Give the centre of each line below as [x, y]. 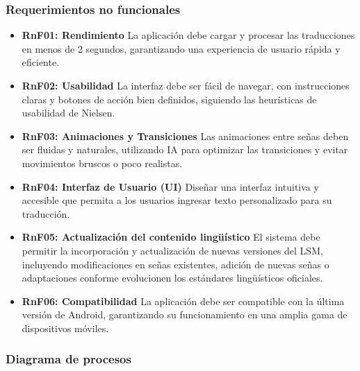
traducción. [46, 213]
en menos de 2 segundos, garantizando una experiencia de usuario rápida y [181, 48]
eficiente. [41, 62]
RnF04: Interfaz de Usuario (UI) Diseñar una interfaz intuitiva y [170, 186]
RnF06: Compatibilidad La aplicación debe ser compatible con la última [183, 301]
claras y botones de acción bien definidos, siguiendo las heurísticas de [169, 99]
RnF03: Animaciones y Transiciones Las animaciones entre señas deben [185, 136]
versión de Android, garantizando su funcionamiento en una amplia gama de [185, 314]
